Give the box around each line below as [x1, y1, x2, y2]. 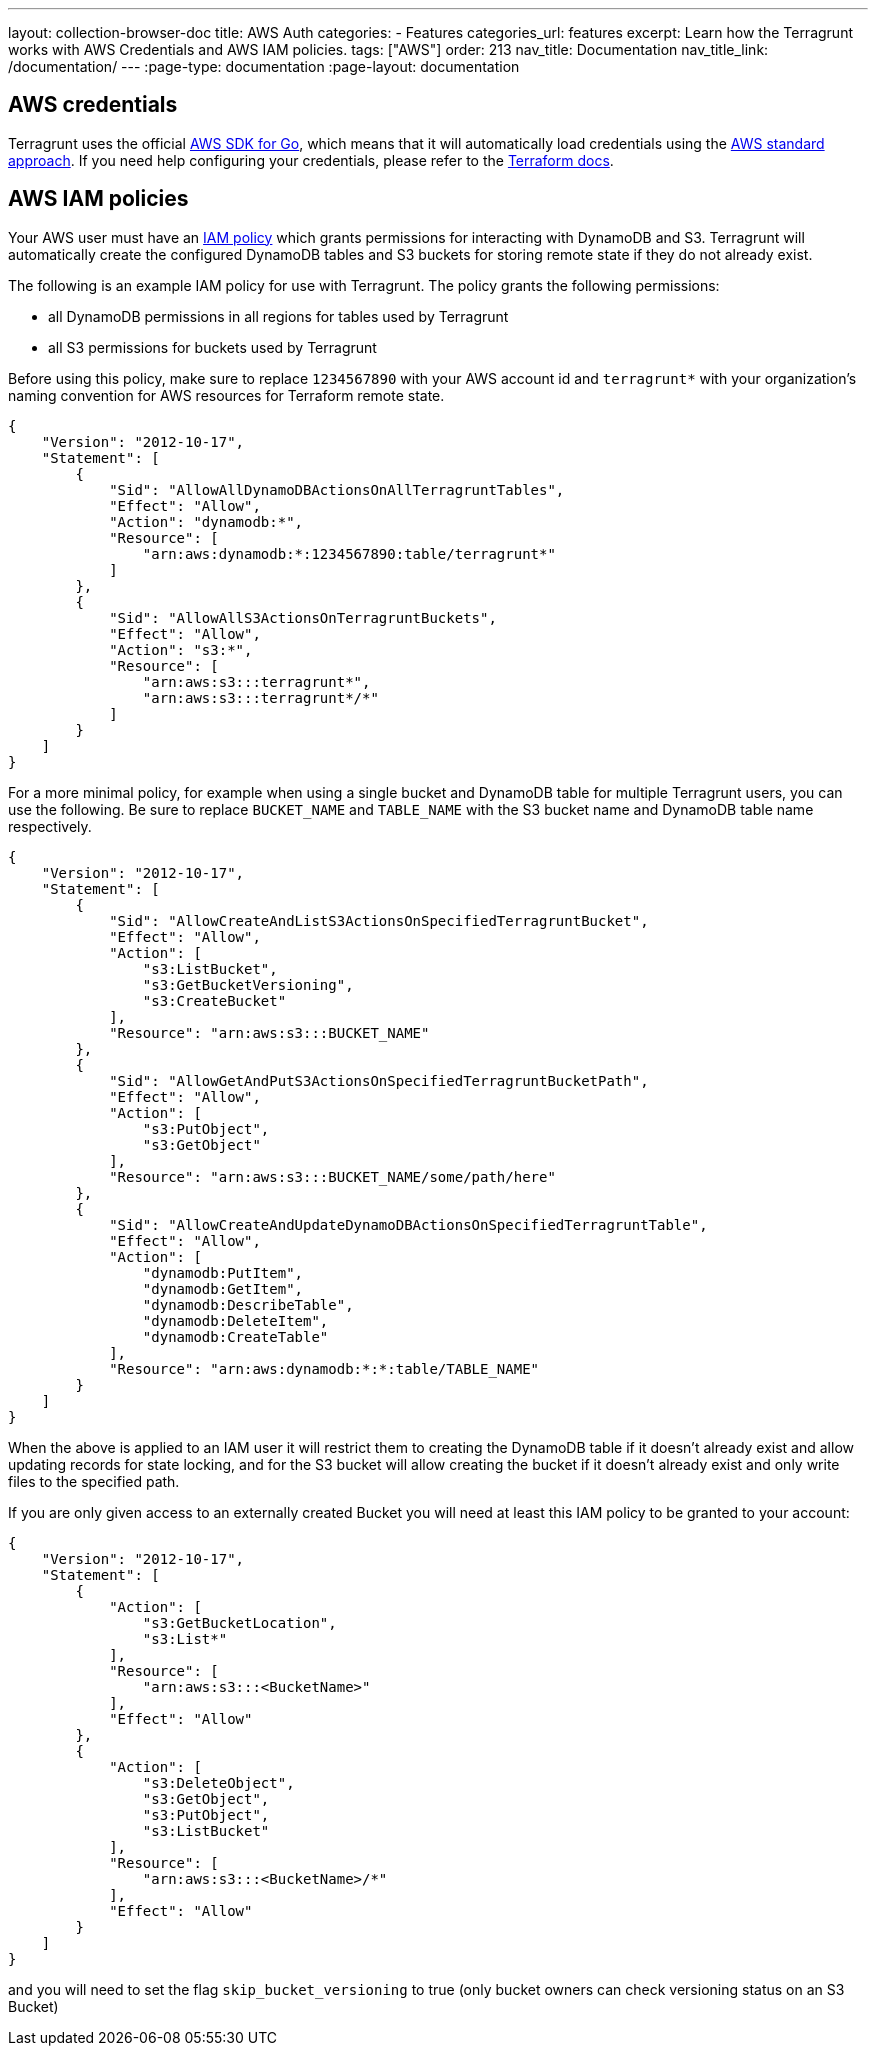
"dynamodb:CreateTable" [142, 1328, 329, 1345]
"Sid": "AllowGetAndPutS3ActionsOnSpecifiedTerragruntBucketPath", [109, 1072, 649, 1089]
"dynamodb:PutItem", [142, 1264, 304, 1281]
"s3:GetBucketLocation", [142, 1614, 337, 1631]
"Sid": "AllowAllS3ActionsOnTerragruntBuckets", [109, 609, 497, 626]
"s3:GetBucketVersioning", [142, 976, 354, 993]
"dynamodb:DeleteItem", [142, 1312, 329, 1329]
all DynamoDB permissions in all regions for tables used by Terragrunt [48, 307, 509, 325]
